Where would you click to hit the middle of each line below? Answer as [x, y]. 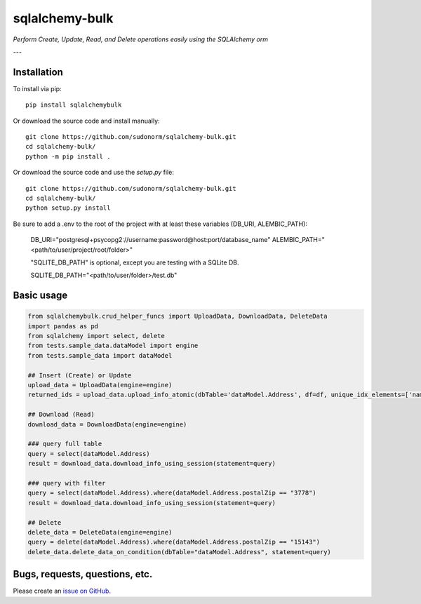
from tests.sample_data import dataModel [100, 355]
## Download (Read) [61, 415]
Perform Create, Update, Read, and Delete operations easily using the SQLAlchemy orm [140, 39]
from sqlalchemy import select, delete [96, 336]
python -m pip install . [68, 156]
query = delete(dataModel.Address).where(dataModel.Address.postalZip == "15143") [174, 542]
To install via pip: [38, 88]
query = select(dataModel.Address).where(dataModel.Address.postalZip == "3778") [172, 493]
